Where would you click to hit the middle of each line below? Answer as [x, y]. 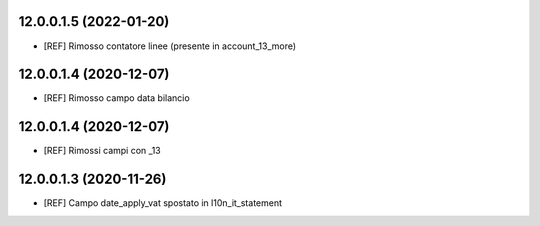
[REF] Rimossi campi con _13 [102, 151]
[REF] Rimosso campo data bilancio [116, 98]
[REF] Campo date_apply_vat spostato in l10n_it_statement [163, 203]
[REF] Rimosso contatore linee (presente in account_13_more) [170, 46]
